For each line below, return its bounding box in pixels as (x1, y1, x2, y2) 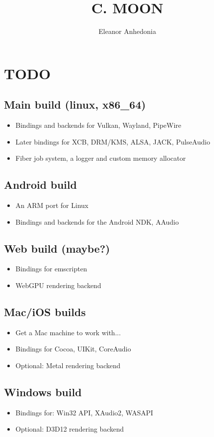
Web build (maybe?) (4, 240, 110, 256)
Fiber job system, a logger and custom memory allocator (15, 153, 186, 163)
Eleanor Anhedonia (98, 26, 156, 36)
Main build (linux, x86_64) (4, 97, 146, 112)
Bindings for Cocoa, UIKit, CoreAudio (15, 344, 131, 354)
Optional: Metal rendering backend (15, 360, 120, 371)
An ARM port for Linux (15, 200, 89, 210)
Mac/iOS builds (4, 304, 86, 320)
